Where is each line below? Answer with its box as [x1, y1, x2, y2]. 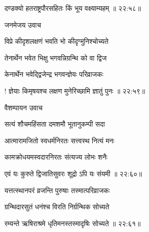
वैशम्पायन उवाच [4, 102, 43, 112]
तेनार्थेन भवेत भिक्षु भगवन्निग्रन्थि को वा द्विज [4, 52, 107, 63]
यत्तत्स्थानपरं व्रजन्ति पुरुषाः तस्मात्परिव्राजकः [4, 185, 110, 195]
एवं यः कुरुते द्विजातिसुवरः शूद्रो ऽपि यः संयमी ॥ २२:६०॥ [4, 168, 142, 178]
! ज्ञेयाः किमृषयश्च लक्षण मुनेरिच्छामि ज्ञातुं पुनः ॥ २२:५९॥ [4, 85, 145, 96]
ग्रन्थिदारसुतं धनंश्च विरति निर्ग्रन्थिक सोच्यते [4, 201, 110, 212]
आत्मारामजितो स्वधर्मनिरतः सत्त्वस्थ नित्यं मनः [4, 135, 114, 145]
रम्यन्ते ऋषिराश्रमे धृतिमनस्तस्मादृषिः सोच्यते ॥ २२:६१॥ [4, 218, 141, 228]
